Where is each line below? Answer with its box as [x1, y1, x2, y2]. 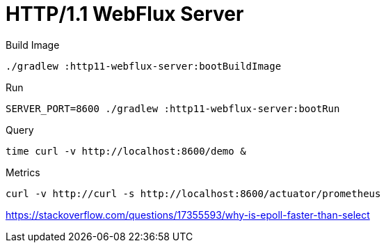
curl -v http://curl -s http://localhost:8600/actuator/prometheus [6, 187, 381, 199]
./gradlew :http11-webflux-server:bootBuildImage [6, 60, 282, 72]
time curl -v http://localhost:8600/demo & [6, 145, 246, 157]
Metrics [6, 166, 40, 178]
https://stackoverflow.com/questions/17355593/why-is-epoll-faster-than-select [6, 208, 370, 221]
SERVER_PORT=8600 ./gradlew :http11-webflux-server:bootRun [6, 102, 340, 114]
